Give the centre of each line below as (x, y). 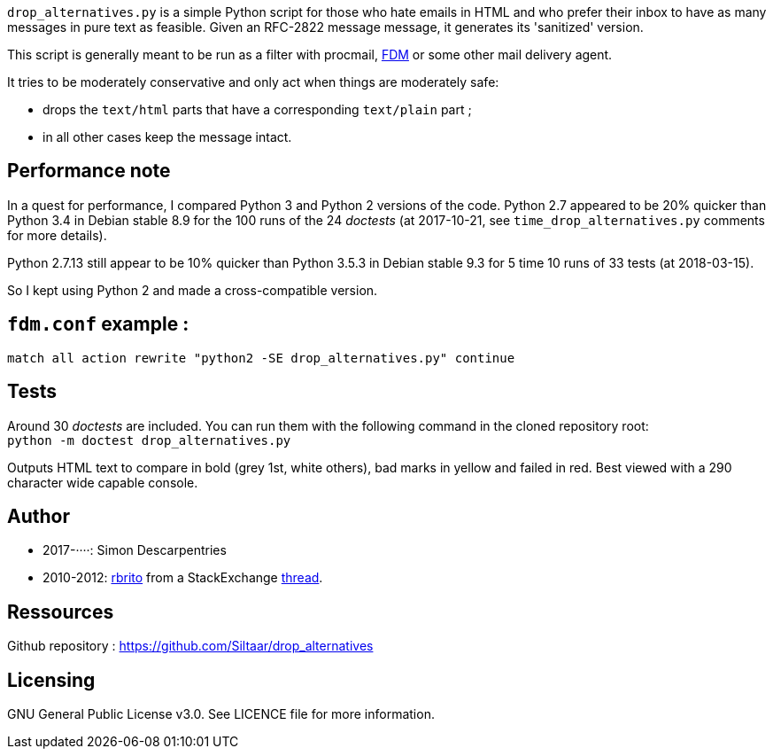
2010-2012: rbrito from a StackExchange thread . (183, 578)
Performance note (89, 171)
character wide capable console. (103, 482)
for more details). (57, 235)
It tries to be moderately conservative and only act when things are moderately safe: (253, 82)
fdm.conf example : (98, 324)
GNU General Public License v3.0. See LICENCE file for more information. (221, 714)
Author (39, 516)
